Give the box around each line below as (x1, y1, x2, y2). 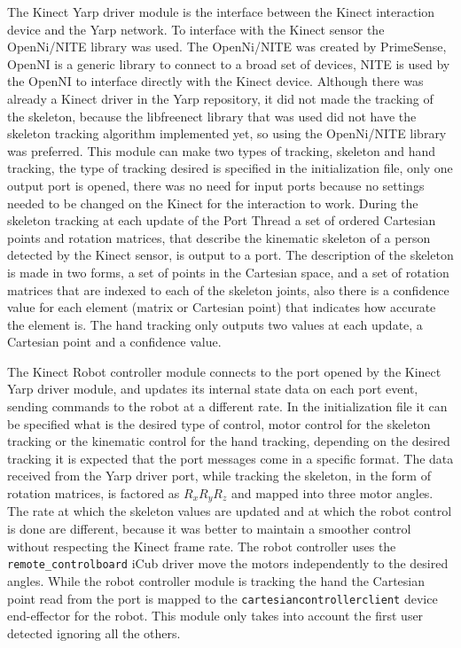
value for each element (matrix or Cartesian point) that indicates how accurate (7, 298, 436, 316)
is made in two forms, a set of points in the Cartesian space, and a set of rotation (7, 262, 449, 281)
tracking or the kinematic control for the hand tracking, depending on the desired (7, 432, 450, 450)
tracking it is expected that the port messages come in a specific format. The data (7, 449, 454, 467)
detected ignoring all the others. (7, 623, 181, 642)
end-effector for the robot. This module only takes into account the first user (7, 606, 424, 625)
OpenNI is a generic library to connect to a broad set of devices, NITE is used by (7, 54, 450, 73)
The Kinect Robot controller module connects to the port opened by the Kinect (7, 362, 441, 380)
